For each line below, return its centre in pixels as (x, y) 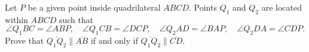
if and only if (114, 40)
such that (76, 19)
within (16, 19)
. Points (203, 7)
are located (282, 7)
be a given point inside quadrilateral (94, 7)
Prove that (25, 40)
